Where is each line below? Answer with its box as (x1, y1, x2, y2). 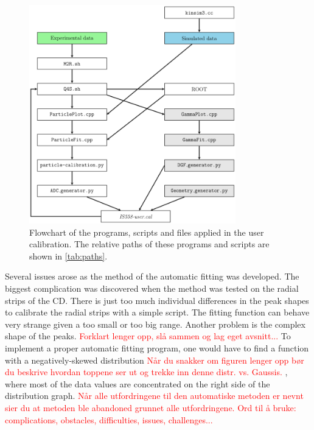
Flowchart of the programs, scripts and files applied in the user (29, 225, 264, 238)
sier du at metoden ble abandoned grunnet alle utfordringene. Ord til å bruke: (5, 401, 296, 414)
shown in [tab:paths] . (29, 249, 108, 262)
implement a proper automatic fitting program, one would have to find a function (5, 342, 309, 354)
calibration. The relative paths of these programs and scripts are (29, 238, 270, 250)
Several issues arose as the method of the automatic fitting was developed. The (5, 270, 299, 283)
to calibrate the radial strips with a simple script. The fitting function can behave (5, 306, 310, 319)
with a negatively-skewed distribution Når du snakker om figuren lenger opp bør (5, 353, 304, 366)
